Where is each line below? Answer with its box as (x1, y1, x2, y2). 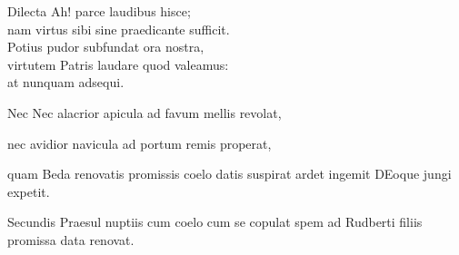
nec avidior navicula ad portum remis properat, (7, 133, 272, 152)
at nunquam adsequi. (7, 73, 125, 92)
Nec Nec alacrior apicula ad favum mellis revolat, (7, 103, 282, 122)
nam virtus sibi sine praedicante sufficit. (7, 19, 230, 38)
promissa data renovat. (7, 230, 135, 249)
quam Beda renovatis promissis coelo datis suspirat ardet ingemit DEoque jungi (7, 164, 452, 183)
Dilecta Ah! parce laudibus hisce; (7, 2, 191, 20)
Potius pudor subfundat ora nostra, (7, 37, 205, 56)
